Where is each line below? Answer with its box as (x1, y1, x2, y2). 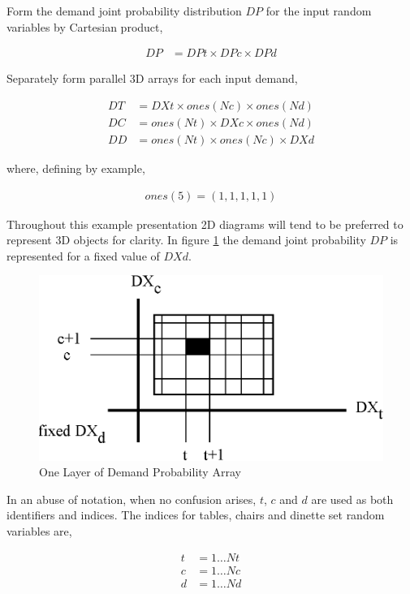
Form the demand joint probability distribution (6, 2, 242, 19)
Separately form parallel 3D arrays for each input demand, (6, 70, 298, 87)
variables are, (6, 522, 72, 539)
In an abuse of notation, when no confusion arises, (6, 490, 257, 507)
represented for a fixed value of (6, 247, 160, 264)
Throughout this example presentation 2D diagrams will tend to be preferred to (6, 215, 404, 232)
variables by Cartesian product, (6, 18, 163, 35)
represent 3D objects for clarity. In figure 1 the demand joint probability (6, 231, 366, 248)
